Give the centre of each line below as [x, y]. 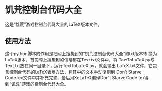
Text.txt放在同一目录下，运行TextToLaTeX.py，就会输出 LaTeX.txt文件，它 [79, 65]
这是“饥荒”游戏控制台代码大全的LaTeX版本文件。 [54, 24]
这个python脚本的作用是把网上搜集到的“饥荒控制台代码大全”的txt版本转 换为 [81, 53]
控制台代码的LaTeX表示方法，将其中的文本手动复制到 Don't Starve [75, 72]
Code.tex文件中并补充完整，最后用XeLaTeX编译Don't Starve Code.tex [75, 77]
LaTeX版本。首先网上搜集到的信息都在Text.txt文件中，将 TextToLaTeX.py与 [80, 60]
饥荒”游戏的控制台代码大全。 [40, 84]
